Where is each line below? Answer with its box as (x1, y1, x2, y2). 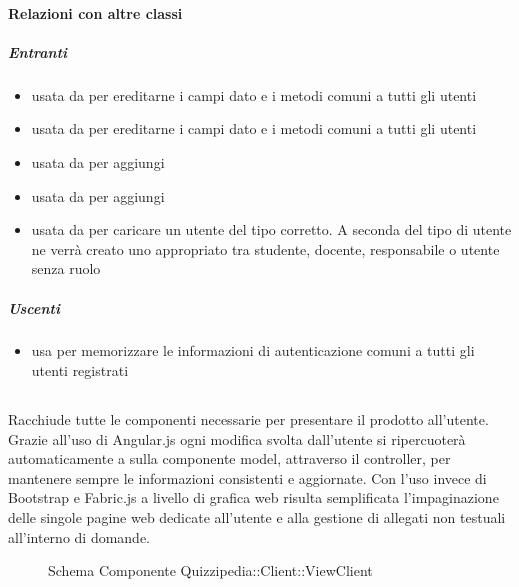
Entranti (8, 41, 68, 62)
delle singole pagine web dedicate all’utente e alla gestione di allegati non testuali (8, 507, 506, 528)
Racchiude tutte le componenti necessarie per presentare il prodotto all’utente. (8, 409, 489, 430)
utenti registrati (31, 360, 129, 381)
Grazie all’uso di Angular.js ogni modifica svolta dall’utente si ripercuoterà (8, 428, 466, 449)
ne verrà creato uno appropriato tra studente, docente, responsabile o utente (31, 238, 500, 259)
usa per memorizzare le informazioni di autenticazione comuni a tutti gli (31, 340, 475, 361)
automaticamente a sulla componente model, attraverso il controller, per (8, 448, 451, 469)
